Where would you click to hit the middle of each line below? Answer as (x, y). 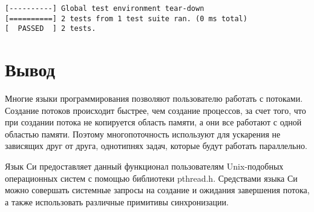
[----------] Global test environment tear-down (105, 8)
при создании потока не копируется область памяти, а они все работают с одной (153, 122)
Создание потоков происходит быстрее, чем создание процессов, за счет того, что (155, 110)
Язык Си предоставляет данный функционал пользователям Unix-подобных (144, 166)
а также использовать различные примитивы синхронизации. (117, 201)
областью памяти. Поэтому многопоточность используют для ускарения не (143, 134)
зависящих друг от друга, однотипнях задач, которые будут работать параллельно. (156, 146)
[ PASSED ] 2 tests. (51, 29)
